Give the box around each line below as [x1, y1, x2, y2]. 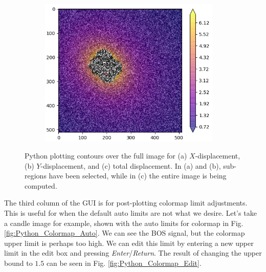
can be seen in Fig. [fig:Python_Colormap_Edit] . [46, 258, 202, 268]
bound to [4, 258, 33, 268]
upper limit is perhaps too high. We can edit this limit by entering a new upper [4, 237, 254, 248]
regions [25, 170, 47, 181]
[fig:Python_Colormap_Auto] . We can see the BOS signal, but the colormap [4, 228, 245, 238]
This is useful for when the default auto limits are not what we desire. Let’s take [4, 208, 257, 218]
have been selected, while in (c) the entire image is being [49, 170, 227, 181]
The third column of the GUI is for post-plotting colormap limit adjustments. [4, 197, 248, 208]
